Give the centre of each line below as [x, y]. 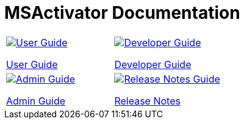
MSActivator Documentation [122, 13]
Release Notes [147, 101]
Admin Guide [36, 101]
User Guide [32, 64]
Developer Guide [153, 64]
